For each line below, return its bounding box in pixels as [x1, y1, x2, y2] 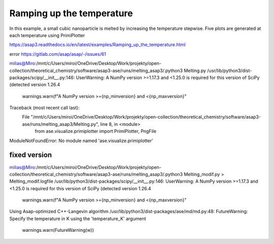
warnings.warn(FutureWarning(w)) [22, 227, 94, 233]
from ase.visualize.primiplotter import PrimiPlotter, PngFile [35, 128, 157, 134]
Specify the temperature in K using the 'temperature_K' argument [9, 216, 146, 222]
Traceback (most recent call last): [9, 104, 80, 111]
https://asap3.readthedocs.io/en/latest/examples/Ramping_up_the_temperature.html [9, 42, 186, 48]
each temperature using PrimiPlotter [9, 32, 85, 38]
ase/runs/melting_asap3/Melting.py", [22, 121, 99, 127]
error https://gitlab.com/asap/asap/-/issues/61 [9, 51, 107, 57]
